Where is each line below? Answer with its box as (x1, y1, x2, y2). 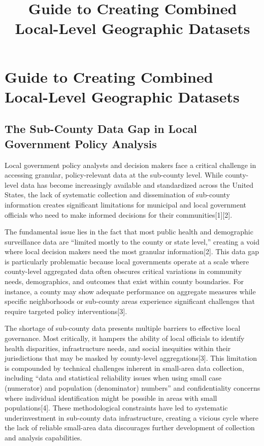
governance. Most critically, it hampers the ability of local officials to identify (5, 333, 245, 344)
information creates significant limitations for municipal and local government (5, 199, 247, 210)
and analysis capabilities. (5, 432, 82, 442)
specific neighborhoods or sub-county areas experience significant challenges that (5, 296, 255, 306)
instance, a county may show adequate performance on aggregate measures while (5, 286, 256, 296)
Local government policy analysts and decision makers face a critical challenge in (5, 159, 256, 170)
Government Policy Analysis (5, 135, 157, 151)
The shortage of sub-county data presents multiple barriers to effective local (5, 323, 241, 333)
